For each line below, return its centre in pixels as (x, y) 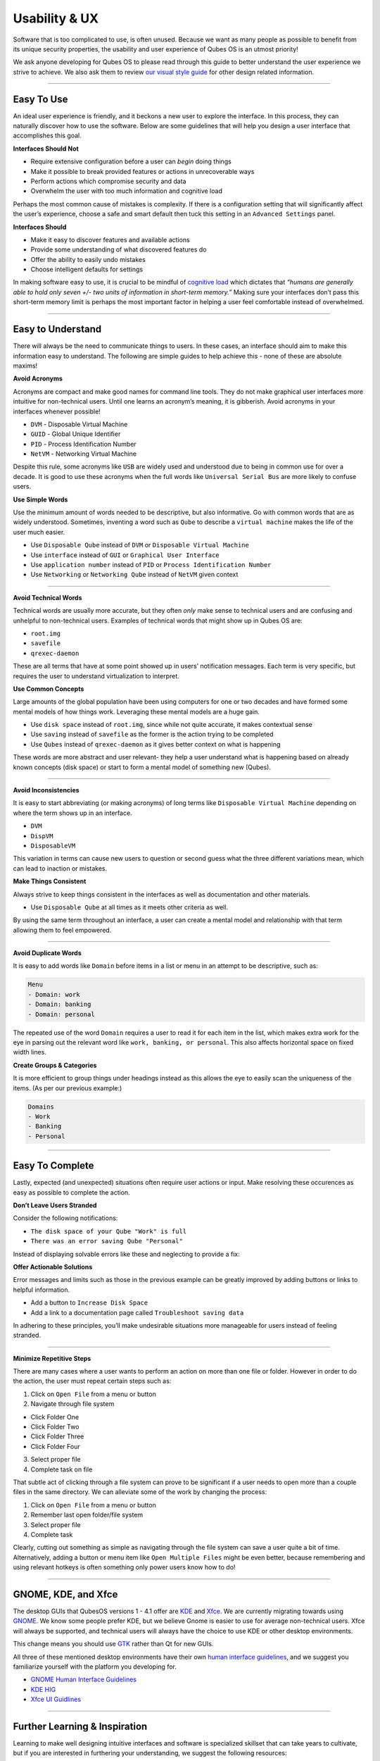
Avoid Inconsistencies (46, 790)
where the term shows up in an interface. (73, 813)
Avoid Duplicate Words (47, 953)
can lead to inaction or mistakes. (60, 868)
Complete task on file (62, 1469)
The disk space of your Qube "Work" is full (109, 1231)
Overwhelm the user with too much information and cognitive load (127, 191)
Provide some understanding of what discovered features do (119, 249)
